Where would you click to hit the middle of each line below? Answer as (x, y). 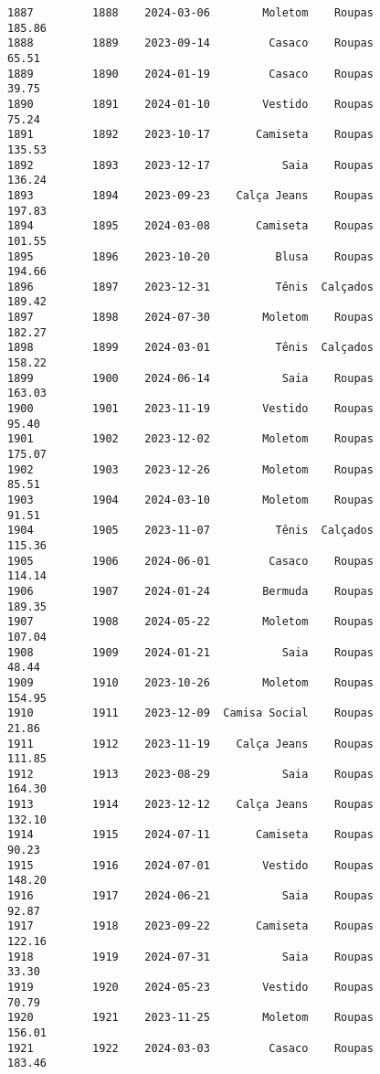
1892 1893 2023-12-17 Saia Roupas (190, 165)
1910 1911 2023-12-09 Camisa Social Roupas (190, 713)
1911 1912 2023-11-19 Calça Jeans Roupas (190, 744)
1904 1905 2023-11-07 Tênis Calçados (190, 531)
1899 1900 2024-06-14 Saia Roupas (190, 378)
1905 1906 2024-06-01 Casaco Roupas (190, 561)
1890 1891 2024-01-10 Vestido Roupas (190, 104)
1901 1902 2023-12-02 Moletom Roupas (190, 439)
